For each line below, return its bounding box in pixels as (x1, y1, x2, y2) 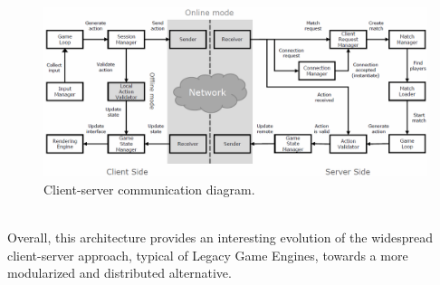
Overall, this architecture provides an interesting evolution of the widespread (7, 227, 433, 246)
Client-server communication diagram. (43, 179, 255, 198)
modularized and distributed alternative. (7, 263, 232, 282)
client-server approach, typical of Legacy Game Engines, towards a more (7, 245, 408, 264)
